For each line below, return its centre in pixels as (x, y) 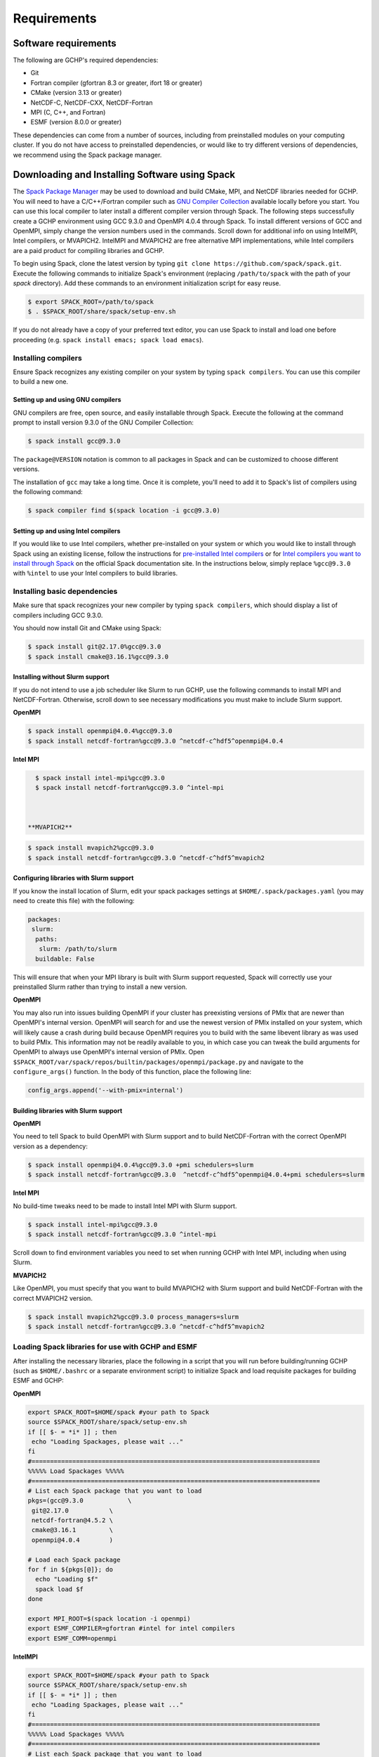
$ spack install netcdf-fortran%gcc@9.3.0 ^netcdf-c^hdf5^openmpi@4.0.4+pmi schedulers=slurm (196, 1175)
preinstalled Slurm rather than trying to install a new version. (100, 987)
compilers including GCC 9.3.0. (58, 615)
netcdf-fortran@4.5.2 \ (73, 1521)
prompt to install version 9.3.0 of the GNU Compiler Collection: (104, 422)
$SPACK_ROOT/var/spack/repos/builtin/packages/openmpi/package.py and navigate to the (158, 1062)
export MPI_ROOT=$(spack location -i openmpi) (109, 1619)
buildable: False (65, 959)
